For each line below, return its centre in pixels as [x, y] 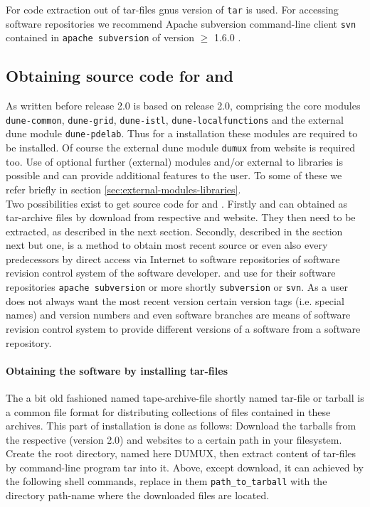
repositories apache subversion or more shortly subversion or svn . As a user [177, 287]
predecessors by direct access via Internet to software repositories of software [173, 258]
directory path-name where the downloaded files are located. [138, 495]
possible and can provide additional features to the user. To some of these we [174, 175]
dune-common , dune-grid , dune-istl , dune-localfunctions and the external [175, 119]
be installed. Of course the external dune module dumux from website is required [180, 148]
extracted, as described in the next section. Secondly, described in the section [174, 231]
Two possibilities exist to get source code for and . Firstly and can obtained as [176, 203]
